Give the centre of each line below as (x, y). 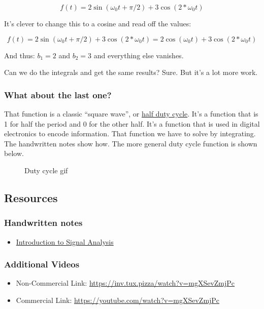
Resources (31, 197)
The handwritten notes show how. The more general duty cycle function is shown (131, 143)
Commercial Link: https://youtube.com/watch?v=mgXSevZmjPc (118, 300)
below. (14, 153)
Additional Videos (42, 264)
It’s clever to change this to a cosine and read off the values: (98, 23)
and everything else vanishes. (139, 55)
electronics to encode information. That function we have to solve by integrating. (130, 133)
